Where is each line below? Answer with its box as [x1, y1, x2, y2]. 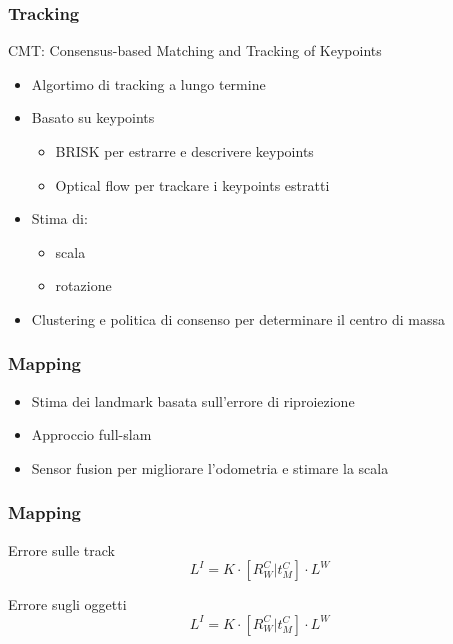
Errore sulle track [8, 539, 115, 560]
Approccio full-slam [31, 424, 152, 445]
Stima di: [31, 208, 88, 229]
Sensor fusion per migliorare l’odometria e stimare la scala [31, 457, 389, 478]
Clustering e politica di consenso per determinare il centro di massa [31, 308, 445, 329]
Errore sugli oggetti [8, 594, 127, 615]
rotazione [55, 275, 112, 296]
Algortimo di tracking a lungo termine [31, 73, 266, 94]
